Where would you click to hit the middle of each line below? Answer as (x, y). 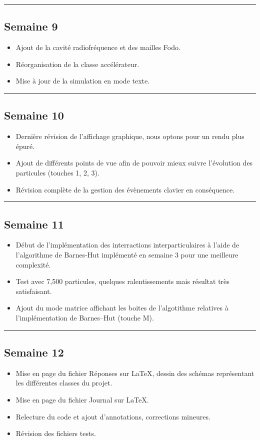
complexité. (33, 264)
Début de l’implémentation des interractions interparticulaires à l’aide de (127, 245)
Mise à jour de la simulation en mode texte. (83, 81)
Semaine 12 (34, 352)
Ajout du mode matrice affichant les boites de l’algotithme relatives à (122, 308)
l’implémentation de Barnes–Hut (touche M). (85, 317)
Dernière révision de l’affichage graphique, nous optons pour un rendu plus (130, 136)
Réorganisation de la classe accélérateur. (77, 64)
